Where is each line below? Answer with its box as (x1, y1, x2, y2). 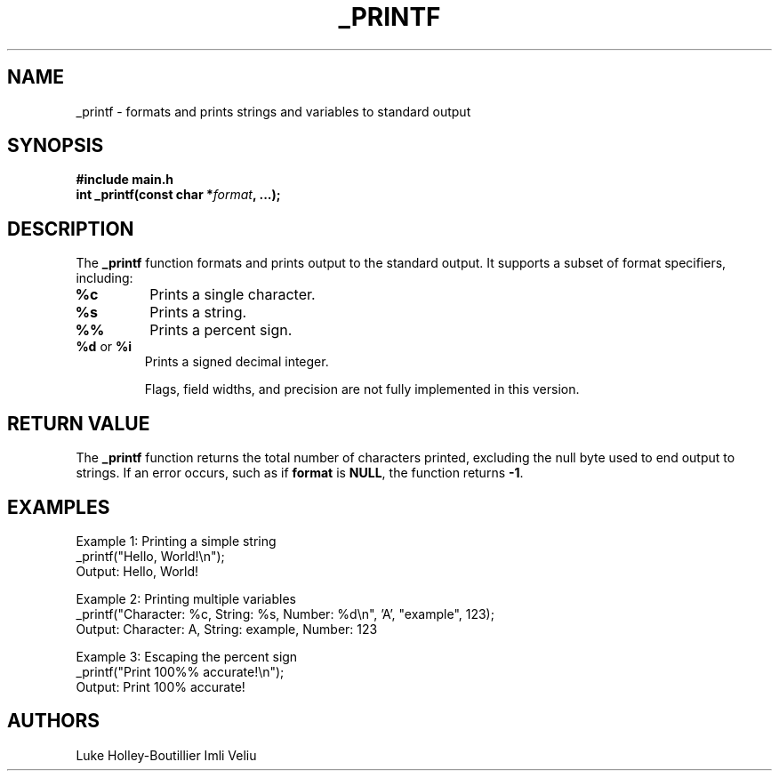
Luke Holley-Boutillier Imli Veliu (76, 747, 257, 763)
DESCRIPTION (7, 217, 134, 240)
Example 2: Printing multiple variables (76, 590, 296, 606)
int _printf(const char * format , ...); (76, 187, 281, 203)
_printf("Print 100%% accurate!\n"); (76, 663, 285, 679)
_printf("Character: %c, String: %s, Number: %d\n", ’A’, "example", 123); (76, 606, 494, 622)
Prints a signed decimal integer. (144, 354, 329, 370)
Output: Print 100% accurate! (76, 678, 245, 694)
